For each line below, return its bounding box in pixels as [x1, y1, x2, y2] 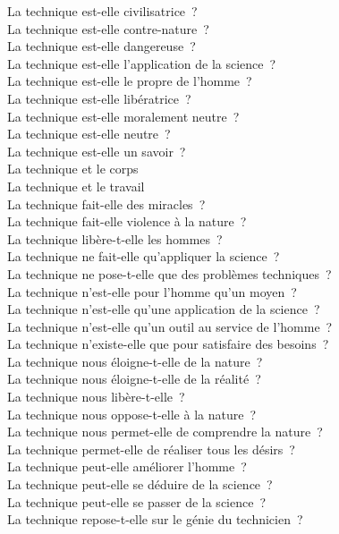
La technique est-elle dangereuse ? [7, 37, 196, 55]
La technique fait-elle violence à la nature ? [7, 212, 247, 231]
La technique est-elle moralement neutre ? [7, 106, 240, 125]
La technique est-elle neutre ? [7, 124, 171, 143]
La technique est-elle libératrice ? [7, 89, 191, 107]
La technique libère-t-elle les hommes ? [7, 229, 223, 248]
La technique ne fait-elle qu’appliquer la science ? [7, 247, 280, 266]
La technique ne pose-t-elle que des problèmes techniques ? [7, 264, 332, 283]
